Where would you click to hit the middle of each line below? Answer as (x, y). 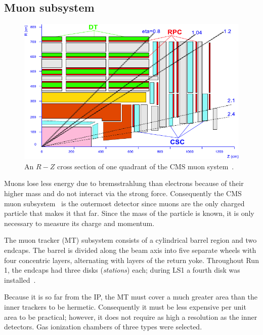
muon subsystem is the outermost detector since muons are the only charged (124, 203)
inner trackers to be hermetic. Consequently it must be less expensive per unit (125, 306)
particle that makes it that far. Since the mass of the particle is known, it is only (129, 213)
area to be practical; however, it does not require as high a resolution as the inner (131, 317)
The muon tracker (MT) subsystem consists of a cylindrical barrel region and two (130, 240)
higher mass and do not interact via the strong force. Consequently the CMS (123, 193)
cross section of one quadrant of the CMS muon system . (145, 166)
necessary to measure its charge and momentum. (79, 223)
